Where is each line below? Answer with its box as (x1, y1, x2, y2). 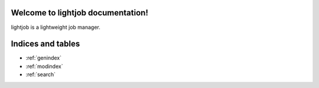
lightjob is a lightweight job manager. (11, 24, 100, 31)
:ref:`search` (25, 71, 56, 78)
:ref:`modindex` (25, 63, 63, 70)
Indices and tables (11, 39, 80, 49)
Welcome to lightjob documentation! (11, 8, 149, 18)
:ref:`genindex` (25, 54, 62, 61)
